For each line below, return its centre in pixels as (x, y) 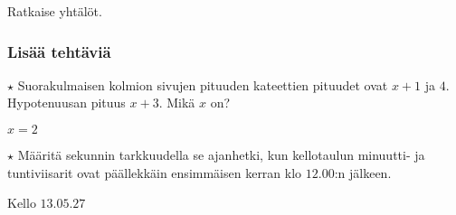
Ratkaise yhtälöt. (55, 11)
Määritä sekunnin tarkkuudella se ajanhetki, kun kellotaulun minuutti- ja (221, 154)
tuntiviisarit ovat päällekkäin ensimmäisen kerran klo (155, 172)
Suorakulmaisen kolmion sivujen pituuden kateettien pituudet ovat (203, 84)
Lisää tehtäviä (59, 51)
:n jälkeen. (363, 172)
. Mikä (177, 103)
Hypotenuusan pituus (66, 103)
